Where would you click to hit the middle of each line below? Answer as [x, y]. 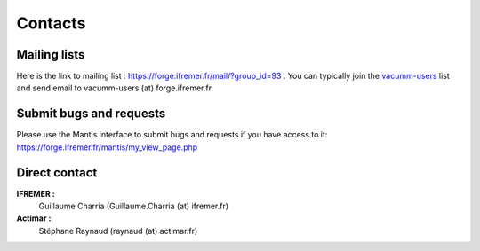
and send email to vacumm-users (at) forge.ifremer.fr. [115, 88]
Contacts [51, 23]
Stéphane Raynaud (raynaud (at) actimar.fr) [118, 231]
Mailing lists [51, 55]
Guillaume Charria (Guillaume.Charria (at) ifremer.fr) [134, 206]
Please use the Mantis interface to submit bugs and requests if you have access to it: [172, 135]
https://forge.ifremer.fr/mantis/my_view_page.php [107, 147]
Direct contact [57, 173]
